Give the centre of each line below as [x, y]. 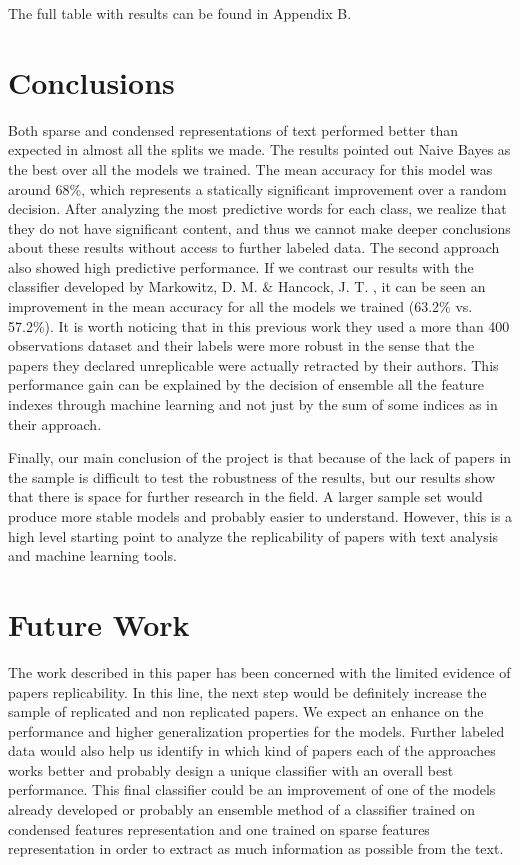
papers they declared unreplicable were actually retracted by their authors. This [253, 364]
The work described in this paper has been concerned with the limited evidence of [259, 671]
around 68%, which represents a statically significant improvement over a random [257, 188]
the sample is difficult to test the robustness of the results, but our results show [252, 476]
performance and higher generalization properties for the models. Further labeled [256, 730]
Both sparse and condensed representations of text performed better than [233, 129]
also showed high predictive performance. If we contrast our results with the [241, 266]
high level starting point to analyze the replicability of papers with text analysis [253, 535]
